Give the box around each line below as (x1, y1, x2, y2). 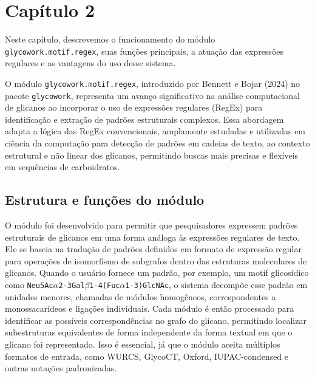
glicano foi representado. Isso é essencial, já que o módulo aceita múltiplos (5, 338, 280, 351)
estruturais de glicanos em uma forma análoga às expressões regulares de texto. (5, 230, 300, 243)
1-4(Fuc (89, 281, 120, 290)
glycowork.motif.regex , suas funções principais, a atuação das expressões (5, 44, 284, 57)
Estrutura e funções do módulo (5, 190, 205, 209)
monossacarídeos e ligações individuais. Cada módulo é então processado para (5, 302, 294, 315)
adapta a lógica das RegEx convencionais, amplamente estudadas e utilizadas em (5, 125, 306, 137)
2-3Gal (58, 281, 85, 290)
